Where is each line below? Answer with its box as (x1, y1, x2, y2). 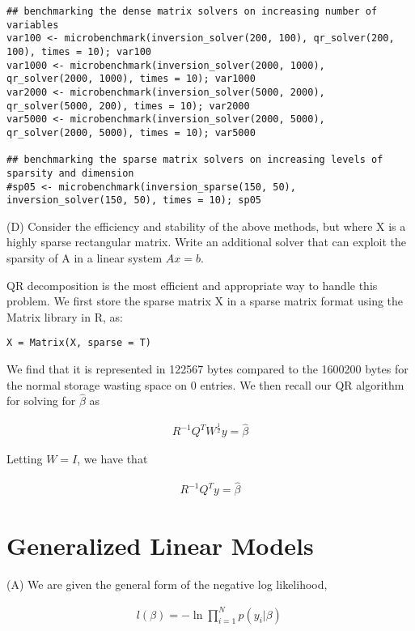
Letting (6, 450, 43, 467)
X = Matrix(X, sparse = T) (6, 337, 151, 349)
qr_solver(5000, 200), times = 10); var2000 (6, 100, 250, 112)
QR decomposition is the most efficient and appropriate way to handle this (6, 276, 378, 293)
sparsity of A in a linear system (6, 249, 163, 266)
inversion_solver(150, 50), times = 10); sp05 (6, 194, 261, 207)
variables (6, 19, 59, 31)
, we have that (77, 450, 148, 467)
